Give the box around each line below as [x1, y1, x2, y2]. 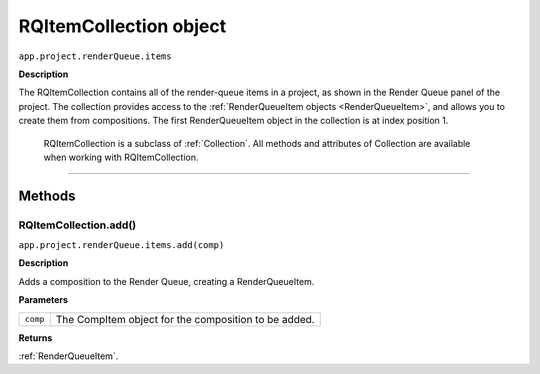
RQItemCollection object [18, 15, 227, 37]
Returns [18, 331, 53, 344]
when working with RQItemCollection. [43, 151, 199, 163]
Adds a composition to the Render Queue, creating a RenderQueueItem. [18, 275, 315, 287]
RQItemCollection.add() [18, 218, 137, 232]
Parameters [18, 294, 69, 306]
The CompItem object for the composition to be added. [55, 312, 315, 326]
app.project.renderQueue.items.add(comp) [18, 240, 225, 251]
